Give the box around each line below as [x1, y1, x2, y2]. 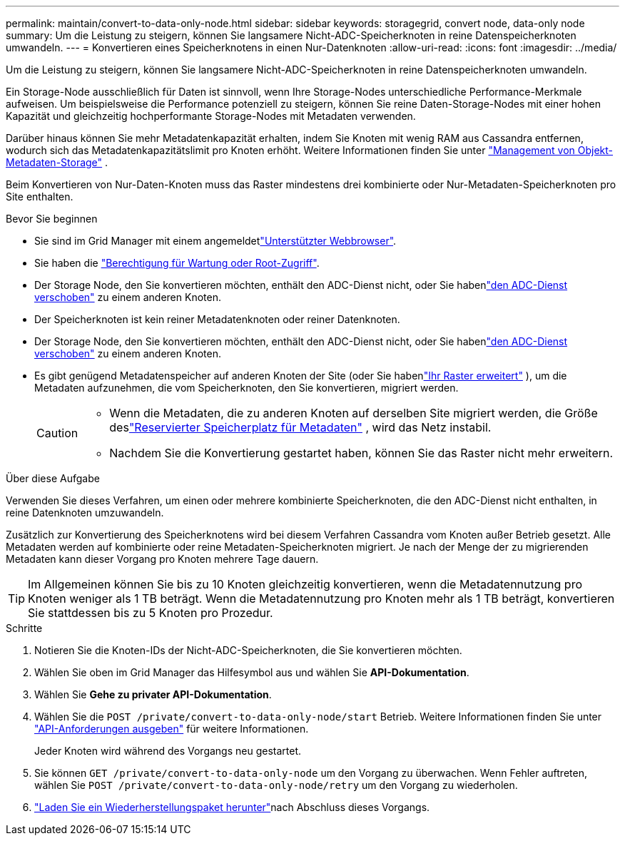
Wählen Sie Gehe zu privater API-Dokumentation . [34, 688, 272, 700]
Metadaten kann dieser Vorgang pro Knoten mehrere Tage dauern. [6, 553, 319, 565]
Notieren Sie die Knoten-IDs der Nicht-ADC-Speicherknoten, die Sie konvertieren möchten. [34, 644, 462, 656]
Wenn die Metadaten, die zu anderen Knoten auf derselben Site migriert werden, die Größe [109, 406, 598, 420]
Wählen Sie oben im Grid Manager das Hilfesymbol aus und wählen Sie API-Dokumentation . [34, 666, 469, 678]
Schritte [6, 622, 43, 634]
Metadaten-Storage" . [6, 156, 108, 168]
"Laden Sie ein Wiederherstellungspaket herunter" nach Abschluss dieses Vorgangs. [34, 801, 430, 813]
